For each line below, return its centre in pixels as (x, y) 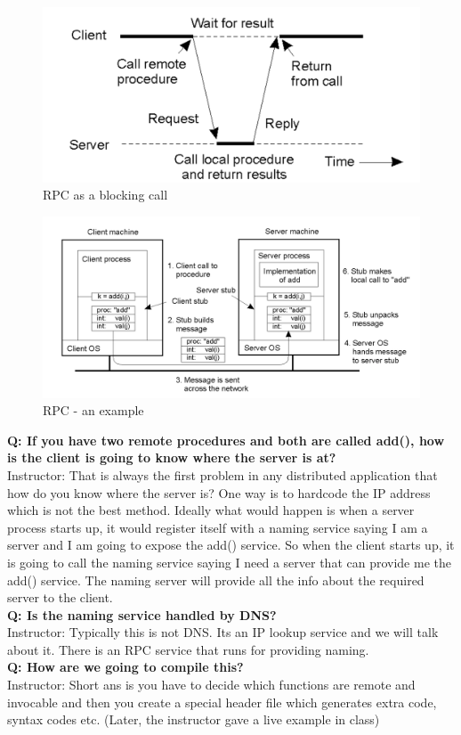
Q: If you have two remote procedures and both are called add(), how (226, 440)
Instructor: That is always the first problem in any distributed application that (222, 474)
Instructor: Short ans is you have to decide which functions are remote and (211, 685)
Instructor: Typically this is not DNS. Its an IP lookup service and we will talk (223, 632)
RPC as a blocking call (105, 195)
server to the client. (60, 597)
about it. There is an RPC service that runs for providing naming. (188, 649)
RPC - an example (93, 410)
